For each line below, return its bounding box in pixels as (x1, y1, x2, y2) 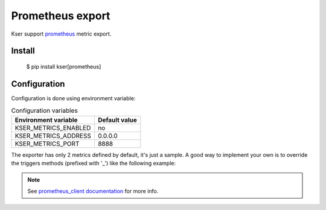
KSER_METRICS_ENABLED (14, 124, 91, 132)
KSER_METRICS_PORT (14, 139, 80, 148)
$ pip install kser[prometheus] (26, 63, 101, 70)
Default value (97, 115, 137, 124)
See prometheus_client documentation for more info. (27, 187, 159, 194)
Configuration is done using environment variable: (11, 94, 136, 102)
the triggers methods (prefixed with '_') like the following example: (11, 160, 176, 167)
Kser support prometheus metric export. (11, 30, 112, 37)
